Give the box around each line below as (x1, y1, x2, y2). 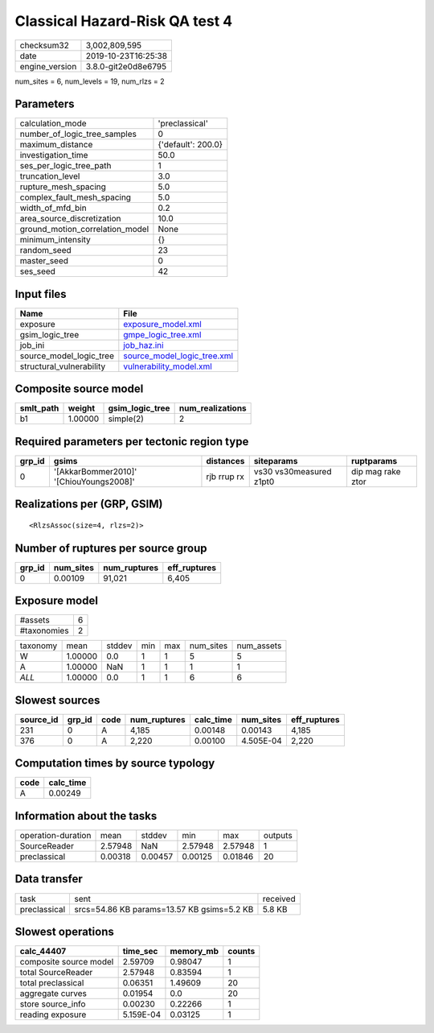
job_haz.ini (123, 339, 164, 350)
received (262, 893, 297, 904)
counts (227, 946, 256, 957)
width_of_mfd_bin (19, 202, 88, 213)
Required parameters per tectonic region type (14, 435, 249, 448)
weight (68, 403, 96, 414)
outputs (263, 829, 293, 841)
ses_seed (19, 266, 56, 277)
